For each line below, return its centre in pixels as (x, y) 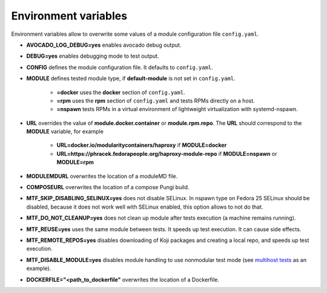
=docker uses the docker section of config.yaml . (121, 92)
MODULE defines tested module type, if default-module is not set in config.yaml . (131, 78)
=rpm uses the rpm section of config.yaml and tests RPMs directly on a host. (156, 101)
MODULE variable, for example (65, 132)
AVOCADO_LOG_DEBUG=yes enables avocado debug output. (104, 45)
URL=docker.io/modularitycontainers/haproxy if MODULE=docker (142, 145)
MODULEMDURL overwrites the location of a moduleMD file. (102, 176)
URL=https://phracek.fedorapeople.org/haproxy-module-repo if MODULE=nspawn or (167, 153)
